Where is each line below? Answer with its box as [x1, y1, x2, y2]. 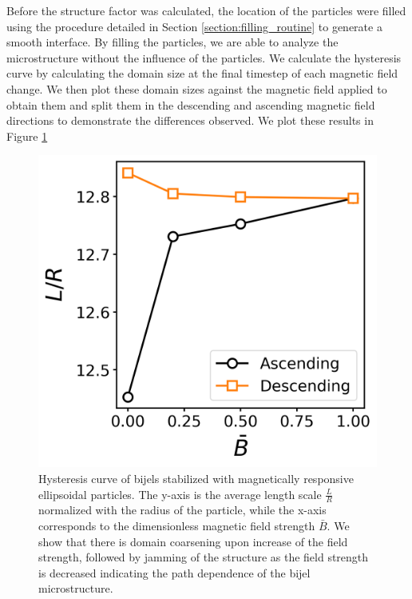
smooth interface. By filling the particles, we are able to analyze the [6, 34, 339, 50]
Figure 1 [6, 127, 48, 144]
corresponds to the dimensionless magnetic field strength [38, 517, 315, 533]
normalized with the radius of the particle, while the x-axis [38, 501, 327, 518]
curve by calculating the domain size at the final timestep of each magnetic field [6, 65, 398, 82]
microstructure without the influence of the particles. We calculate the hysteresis [6, 49, 402, 66]
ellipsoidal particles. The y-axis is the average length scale [38, 485, 322, 502]
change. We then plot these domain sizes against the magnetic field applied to [6, 80, 387, 97]
